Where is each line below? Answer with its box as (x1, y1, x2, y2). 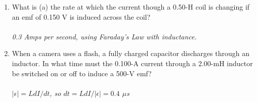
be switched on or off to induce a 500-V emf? (12, 68, 152, 78)
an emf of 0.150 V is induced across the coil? (12, 11, 151, 22)
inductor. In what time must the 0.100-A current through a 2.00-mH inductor (12, 58, 253, 68)
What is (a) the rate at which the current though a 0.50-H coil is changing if (12, 2, 250, 12)
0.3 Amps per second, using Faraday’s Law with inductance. (12, 31, 197, 41)
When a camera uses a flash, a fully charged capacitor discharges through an (12, 48, 249, 59)
